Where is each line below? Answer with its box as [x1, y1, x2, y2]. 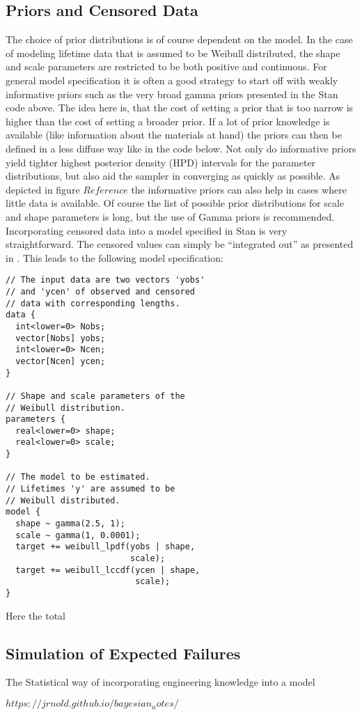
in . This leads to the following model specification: [6, 250, 223, 265]
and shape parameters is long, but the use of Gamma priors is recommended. [6, 209, 335, 223]
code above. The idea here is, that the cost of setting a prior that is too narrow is [6, 100, 354, 115]
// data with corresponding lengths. [6, 298, 180, 308]
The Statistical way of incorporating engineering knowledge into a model [6, 675, 315, 689]
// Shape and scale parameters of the [6, 391, 185, 401]
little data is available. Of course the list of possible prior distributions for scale [6, 196, 345, 210]
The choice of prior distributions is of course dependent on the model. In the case [6, 32, 353, 47]
